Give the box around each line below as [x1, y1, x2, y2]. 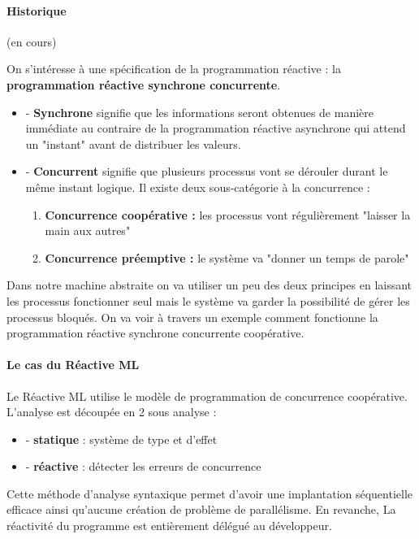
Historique [6, 2, 67, 19]
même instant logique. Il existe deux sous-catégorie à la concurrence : [25, 178, 370, 195]
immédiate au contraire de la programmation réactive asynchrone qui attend [25, 120, 406, 137]
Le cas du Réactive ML [6, 356, 140, 373]
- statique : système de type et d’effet [25, 430, 218, 447]
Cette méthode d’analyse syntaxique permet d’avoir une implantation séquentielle [6, 485, 413, 502]
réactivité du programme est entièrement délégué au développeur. [6, 517, 332, 534]
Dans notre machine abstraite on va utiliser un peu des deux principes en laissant [6, 276, 413, 293]
